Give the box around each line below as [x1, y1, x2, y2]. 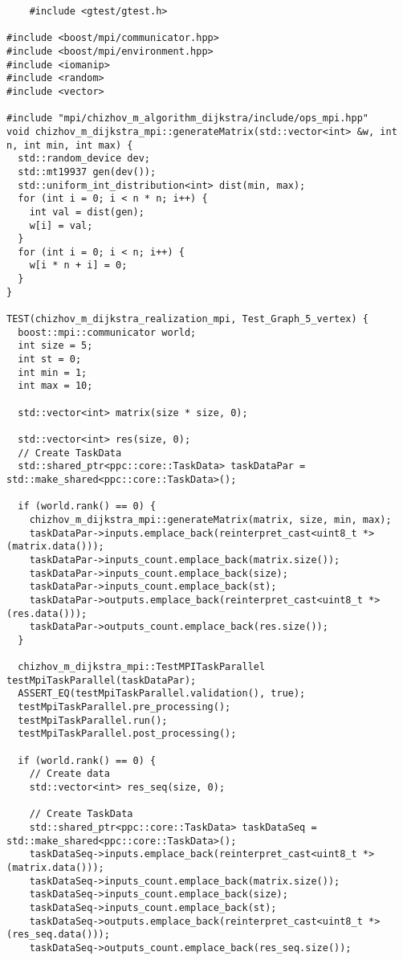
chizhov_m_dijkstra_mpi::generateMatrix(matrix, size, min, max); [29, 513, 392, 525]
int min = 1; [18, 366, 88, 378]
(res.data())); [6, 607, 88, 619]
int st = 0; [18, 353, 82, 366]
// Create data [29, 768, 110, 780]
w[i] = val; [29, 219, 93, 231]
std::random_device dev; [18, 153, 150, 165]
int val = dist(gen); [29, 206, 145, 218]
